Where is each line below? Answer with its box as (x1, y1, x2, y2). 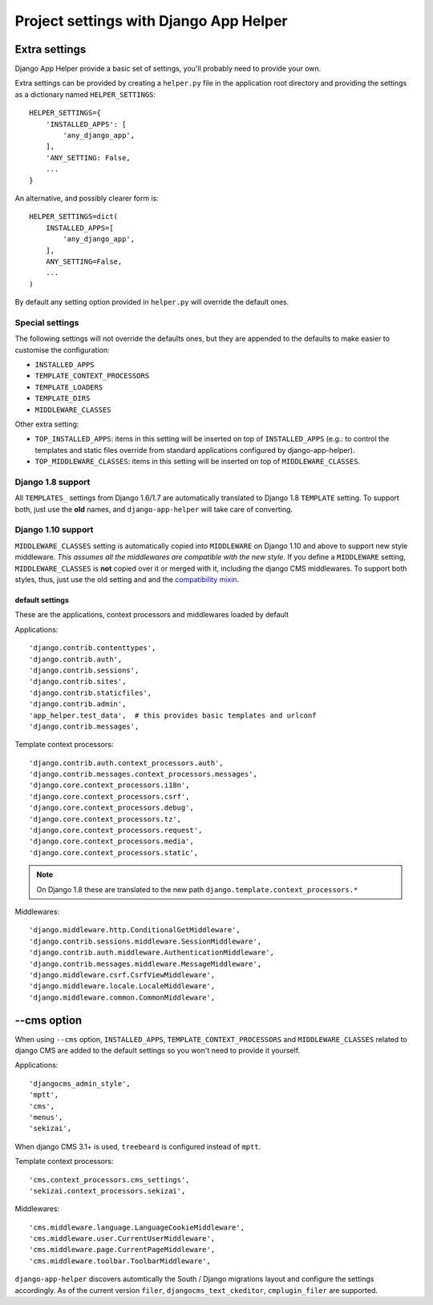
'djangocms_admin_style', (29, 1079, 132, 1088)
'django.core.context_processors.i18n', (29, 781, 190, 790)
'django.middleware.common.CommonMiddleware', (29, 992, 216, 1002)
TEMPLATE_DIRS (34, 394, 91, 403)
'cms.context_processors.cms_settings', (29, 1175, 190, 1184)
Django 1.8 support (14, 476, 91, 487)
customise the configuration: (14, 345, 110, 354)
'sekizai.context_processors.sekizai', (29, 1186, 186, 1195)
